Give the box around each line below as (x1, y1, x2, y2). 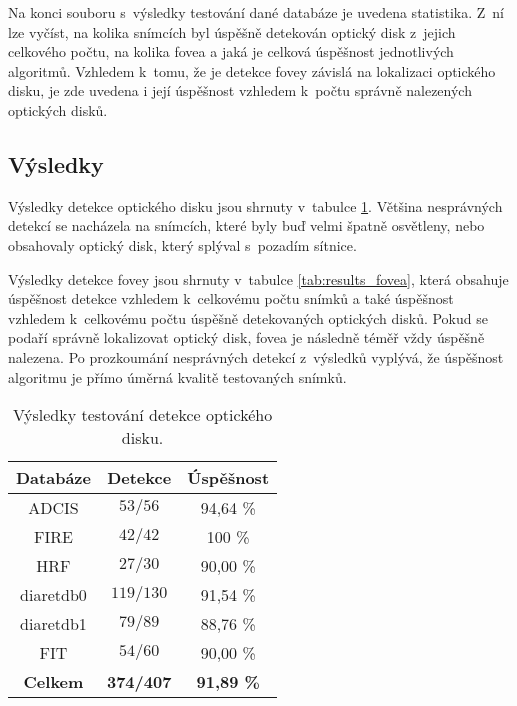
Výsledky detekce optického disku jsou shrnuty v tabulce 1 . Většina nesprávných (8, 195, 503, 216)
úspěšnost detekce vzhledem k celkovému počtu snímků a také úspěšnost (8, 288, 454, 309)
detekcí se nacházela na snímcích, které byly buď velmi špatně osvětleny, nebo (8, 215, 485, 236)
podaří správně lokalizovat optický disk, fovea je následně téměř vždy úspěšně (8, 327, 485, 348)
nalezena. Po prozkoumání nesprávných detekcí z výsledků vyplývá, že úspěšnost (8, 346, 504, 367)
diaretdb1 (20, 612, 87, 636)
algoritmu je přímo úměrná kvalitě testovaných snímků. (8, 366, 347, 387)
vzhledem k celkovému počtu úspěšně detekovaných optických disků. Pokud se (8, 307, 488, 328)
